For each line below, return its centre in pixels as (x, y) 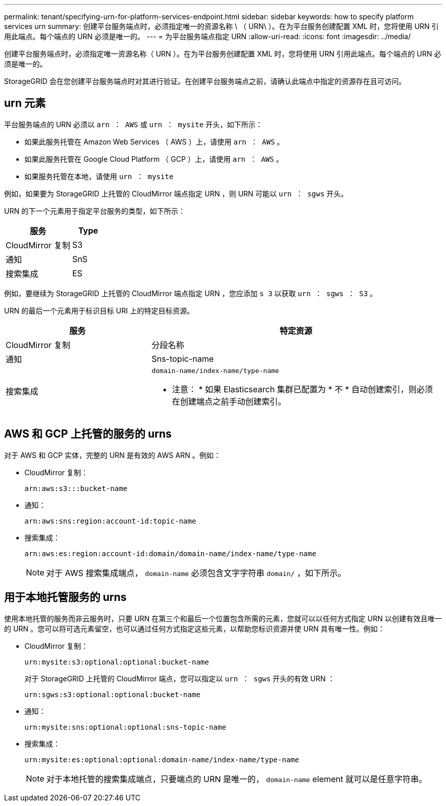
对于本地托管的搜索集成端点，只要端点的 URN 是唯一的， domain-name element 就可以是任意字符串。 (237, 779)
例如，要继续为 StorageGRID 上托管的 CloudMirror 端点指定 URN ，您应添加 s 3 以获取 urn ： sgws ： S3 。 (191, 293)
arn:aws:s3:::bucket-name (76, 488)
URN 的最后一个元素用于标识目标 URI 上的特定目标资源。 (99, 310)
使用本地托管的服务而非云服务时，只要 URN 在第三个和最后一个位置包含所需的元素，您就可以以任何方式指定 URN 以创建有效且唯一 (223, 618)
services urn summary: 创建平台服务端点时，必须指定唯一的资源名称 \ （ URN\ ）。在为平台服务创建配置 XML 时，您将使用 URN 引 (221, 26)
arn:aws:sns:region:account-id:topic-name (110, 521)
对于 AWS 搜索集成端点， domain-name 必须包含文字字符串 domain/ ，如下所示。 (196, 573)
